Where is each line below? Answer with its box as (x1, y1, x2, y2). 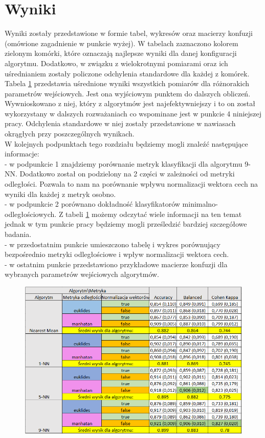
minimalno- (182, 198, 218, 209)
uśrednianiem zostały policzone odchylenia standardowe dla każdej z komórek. (5, 68, 250, 78)
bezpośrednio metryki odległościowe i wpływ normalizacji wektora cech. (5, 249, 229, 260)
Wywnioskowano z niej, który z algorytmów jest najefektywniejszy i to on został (5, 98, 256, 109)
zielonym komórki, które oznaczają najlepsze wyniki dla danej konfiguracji (5, 48, 237, 58)
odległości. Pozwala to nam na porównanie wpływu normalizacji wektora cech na (5, 178, 258, 189)
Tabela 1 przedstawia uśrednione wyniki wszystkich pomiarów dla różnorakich (5, 78, 250, 89)
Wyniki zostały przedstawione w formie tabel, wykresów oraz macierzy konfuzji (5, 28, 253, 38)
